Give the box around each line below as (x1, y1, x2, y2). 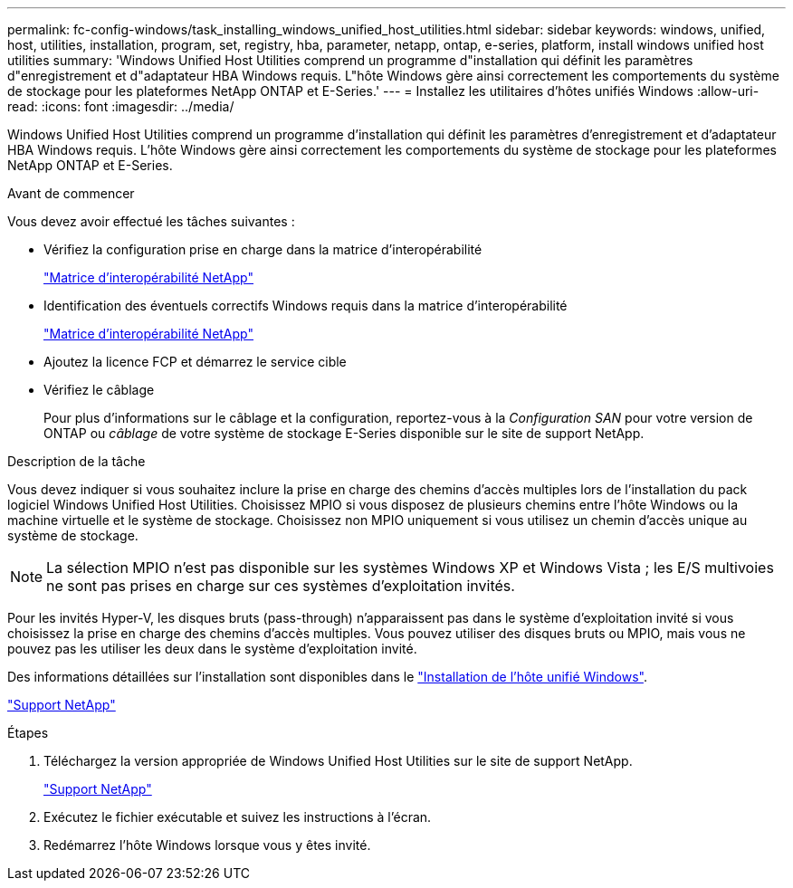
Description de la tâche (7, 454, 146, 469)
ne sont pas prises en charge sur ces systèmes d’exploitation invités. (46, 577, 515, 595)
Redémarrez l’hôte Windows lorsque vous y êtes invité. (43, 837, 371, 853)
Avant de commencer (7, 186, 135, 201)
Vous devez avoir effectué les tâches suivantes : (7, 214, 295, 229)
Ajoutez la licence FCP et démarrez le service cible (43, 354, 347, 369)
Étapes (7, 725, 49, 740)
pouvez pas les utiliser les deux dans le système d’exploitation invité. (7, 641, 417, 656)
